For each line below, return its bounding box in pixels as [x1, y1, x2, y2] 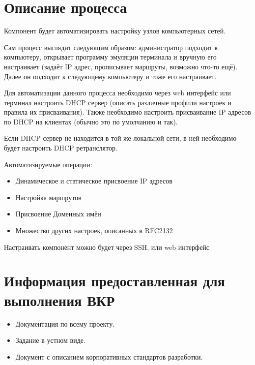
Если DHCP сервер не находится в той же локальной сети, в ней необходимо [4, 133, 237, 143]
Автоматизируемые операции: [4, 159, 92, 169]
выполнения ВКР [4, 290, 115, 310]
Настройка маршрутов [15, 192, 82, 202]
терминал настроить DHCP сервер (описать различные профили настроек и [4, 97, 231, 107]
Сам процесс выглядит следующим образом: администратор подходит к [4, 42, 218, 52]
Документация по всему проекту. [15, 318, 115, 329]
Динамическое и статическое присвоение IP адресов [15, 176, 172, 186]
